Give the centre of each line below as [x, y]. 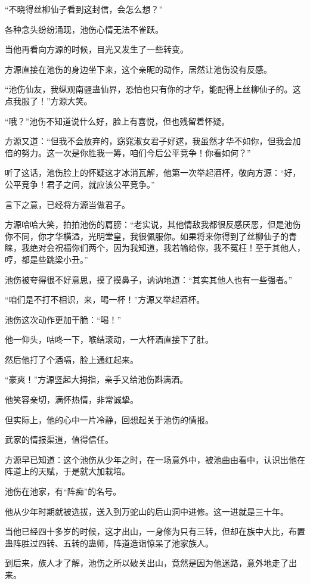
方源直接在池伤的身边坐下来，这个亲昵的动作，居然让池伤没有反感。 [138, 69]
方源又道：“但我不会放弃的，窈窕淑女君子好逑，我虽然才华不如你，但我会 [149, 141]
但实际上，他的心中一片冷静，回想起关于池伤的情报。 [109, 419]
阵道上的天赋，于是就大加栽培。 [67, 471]
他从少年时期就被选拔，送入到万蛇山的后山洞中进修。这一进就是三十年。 [147, 511]
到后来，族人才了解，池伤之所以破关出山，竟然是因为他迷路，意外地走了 [147, 563]
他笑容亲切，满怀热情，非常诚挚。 [72, 400]
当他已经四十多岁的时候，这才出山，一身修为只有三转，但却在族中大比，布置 [155, 531]
